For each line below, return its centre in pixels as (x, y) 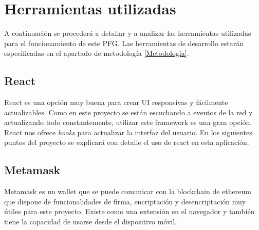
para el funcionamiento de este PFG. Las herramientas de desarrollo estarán (124, 43)
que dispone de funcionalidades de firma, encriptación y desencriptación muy (125, 201)
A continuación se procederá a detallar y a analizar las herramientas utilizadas (128, 33)
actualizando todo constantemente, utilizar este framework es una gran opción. (128, 122)
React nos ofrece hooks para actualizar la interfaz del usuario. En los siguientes (128, 132)
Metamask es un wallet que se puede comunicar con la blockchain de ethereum (128, 191)
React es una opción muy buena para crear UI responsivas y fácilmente (116, 102)
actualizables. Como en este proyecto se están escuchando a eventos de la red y (128, 112)
